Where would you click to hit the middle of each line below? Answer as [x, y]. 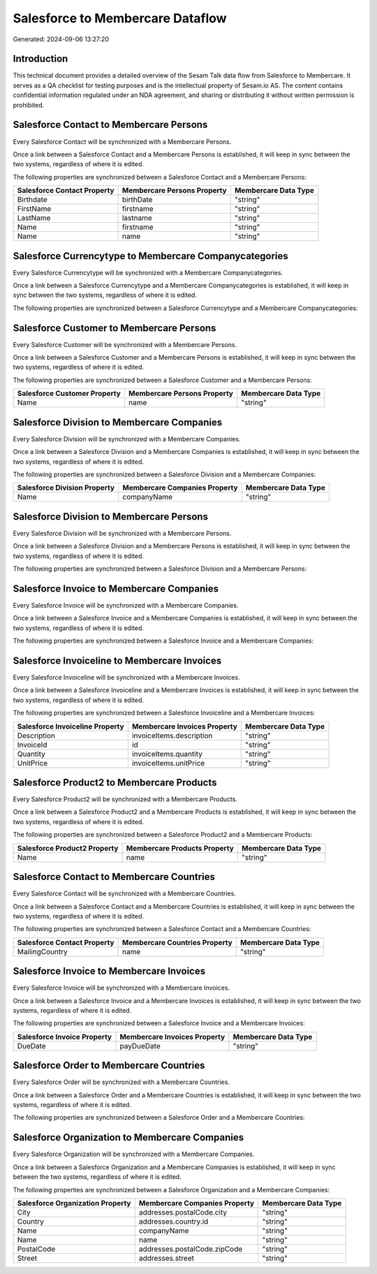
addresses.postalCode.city [183, 1212]
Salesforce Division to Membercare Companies [118, 422]
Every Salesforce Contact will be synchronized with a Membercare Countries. [125, 893]
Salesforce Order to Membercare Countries [109, 1066]
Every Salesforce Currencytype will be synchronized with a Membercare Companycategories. [148, 272]
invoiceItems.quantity [167, 754]
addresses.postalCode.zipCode [191, 1249]
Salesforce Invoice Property [64, 1037]
